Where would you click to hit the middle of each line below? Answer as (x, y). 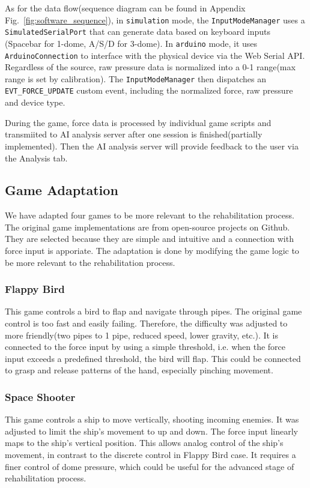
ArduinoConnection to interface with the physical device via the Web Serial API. (155, 55)
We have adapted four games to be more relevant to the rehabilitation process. (150, 215)
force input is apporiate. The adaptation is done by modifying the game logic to (152, 251)
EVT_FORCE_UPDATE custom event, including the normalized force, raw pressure (149, 90)
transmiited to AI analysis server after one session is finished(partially (134, 134)
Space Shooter (40, 396)
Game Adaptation (62, 190)
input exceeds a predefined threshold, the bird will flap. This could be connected (153, 358)
